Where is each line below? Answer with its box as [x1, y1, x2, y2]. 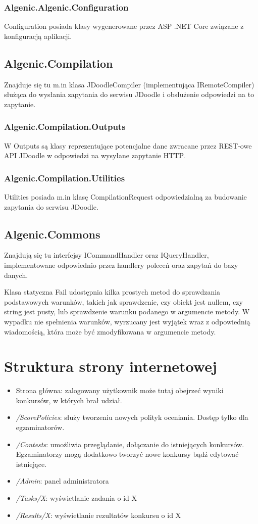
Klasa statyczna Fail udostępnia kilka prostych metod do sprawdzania [4, 287, 221, 297]
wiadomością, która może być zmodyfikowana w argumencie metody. [4, 326, 216, 337]
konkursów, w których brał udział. [16, 395, 122, 405]
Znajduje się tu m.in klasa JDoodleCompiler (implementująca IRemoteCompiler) [4, 79, 254, 89]
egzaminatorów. [16, 422, 65, 433]
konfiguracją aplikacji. [4, 30, 72, 41]
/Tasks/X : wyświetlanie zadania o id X [16, 493, 137, 503]
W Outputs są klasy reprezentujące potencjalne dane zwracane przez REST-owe [4, 140, 252, 151]
